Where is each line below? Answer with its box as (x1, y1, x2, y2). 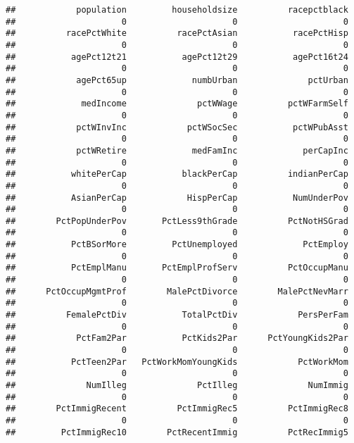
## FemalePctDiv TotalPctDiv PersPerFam (6, 310, 348, 320)
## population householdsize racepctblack (6, 5, 348, 15)
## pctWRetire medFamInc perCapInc (6, 145, 348, 156)
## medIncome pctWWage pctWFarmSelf (6, 99, 348, 109)
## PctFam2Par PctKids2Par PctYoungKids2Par (6, 333, 348, 344)
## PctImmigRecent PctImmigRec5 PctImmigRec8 (6, 404, 348, 414)
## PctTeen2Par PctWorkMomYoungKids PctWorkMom (6, 356, 348, 367)
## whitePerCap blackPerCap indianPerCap (6, 169, 348, 180)
